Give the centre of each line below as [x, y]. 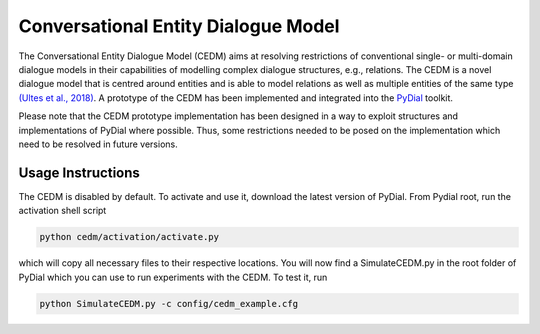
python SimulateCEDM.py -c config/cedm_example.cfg [169, 303]
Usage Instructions [79, 172]
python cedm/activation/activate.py [129, 237]
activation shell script [62, 211]
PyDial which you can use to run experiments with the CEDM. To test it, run [173, 277]
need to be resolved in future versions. [98, 144]
